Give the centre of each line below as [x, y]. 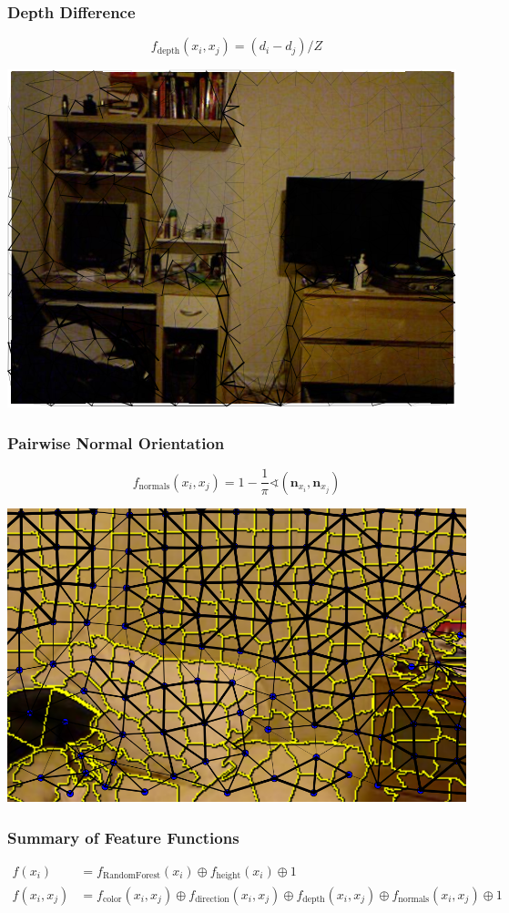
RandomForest [132, 876]
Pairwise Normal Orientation [116, 442]
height [229, 876]
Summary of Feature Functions [123, 837]
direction [212, 899]
